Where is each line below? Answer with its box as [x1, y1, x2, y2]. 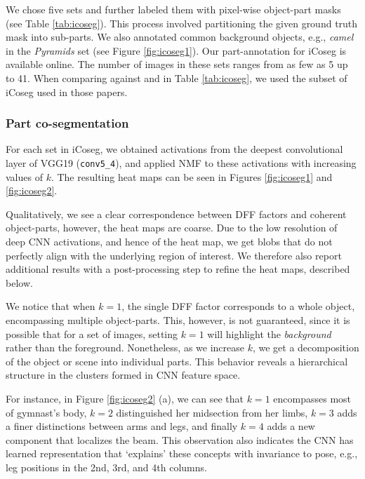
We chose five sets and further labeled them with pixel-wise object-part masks [6, 2, 341, 16]
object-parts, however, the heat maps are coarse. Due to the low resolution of [6, 220, 338, 235]
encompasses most [273, 391, 352, 405]
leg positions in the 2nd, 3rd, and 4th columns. [6, 459, 207, 474]
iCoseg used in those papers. [6, 84, 128, 99]
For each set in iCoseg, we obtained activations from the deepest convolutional [6, 142, 343, 156]
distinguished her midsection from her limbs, [116, 405, 308, 419]
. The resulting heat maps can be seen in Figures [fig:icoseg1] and [51, 169, 333, 184]
